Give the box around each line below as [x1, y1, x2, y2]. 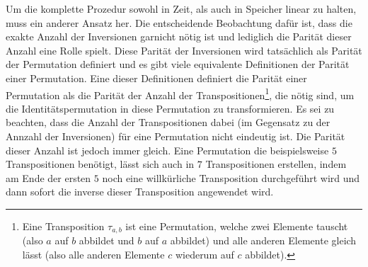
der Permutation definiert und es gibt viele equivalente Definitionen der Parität [6, 57, 350, 72]
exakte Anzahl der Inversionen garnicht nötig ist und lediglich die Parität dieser [6, 29, 352, 44]
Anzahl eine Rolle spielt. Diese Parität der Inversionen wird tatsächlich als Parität [6, 42, 362, 57]
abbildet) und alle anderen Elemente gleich [170, 233, 357, 248]
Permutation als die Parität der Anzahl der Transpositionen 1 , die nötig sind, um [6, 85, 355, 102]
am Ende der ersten [6, 170, 91, 185]
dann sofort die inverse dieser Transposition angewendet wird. [6, 184, 274, 199]
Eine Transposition [22, 218, 105, 233]
